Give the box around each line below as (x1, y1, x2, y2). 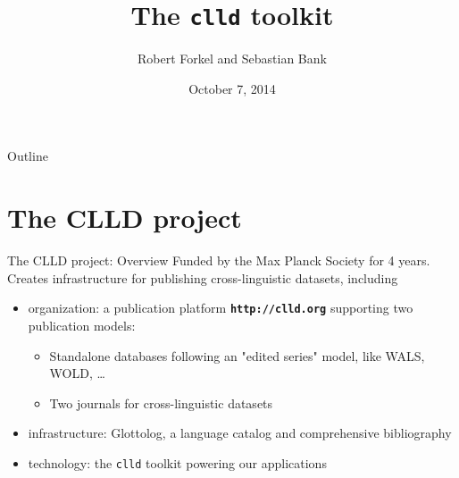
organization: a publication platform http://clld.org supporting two (28, 298, 413, 317)
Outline (7, 147, 48, 165)
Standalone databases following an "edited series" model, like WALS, (49, 346, 425, 365)
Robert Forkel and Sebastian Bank (138, 49, 327, 68)
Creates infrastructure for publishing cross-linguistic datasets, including (7, 268, 398, 287)
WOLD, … (49, 364, 105, 382)
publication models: (28, 316, 136, 334)
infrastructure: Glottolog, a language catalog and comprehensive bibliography (28, 423, 452, 442)
